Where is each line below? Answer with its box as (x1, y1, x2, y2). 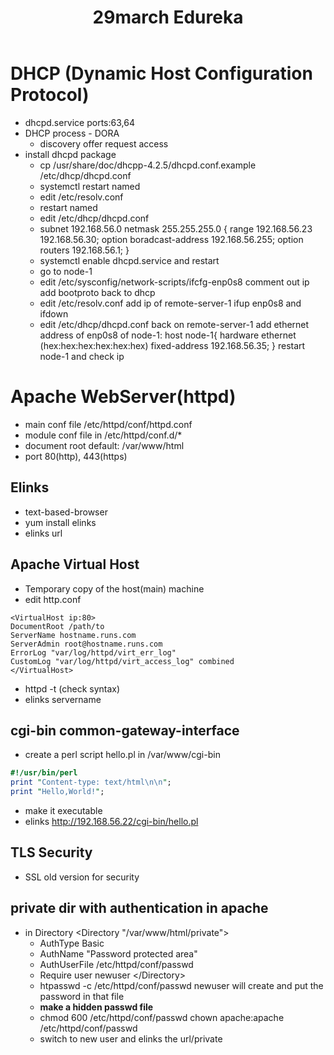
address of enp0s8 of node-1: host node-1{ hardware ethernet (39, 329, 297, 341)
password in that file (39, 990, 125, 1002)
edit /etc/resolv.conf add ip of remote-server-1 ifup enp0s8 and (39, 297, 302, 309)
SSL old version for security (24, 871, 140, 883)
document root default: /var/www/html (24, 439, 185, 451)
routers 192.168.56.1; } (39, 244, 130, 256)
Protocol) (10, 84, 90, 106)
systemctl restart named (39, 180, 141, 192)
